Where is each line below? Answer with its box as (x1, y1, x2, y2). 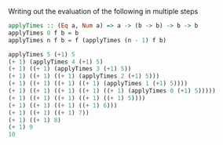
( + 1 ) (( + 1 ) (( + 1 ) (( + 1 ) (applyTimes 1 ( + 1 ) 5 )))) (8, 80, 188, 88)
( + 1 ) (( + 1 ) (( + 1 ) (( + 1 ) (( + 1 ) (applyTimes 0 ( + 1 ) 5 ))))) (8, 87, 216, 95)
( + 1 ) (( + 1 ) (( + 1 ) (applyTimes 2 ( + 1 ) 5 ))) (8, 72, 160, 81)
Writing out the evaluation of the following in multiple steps (8, 7, 199, 16)
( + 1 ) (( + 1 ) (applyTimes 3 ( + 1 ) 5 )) (8, 65, 132, 73)
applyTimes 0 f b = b (8, 29, 79, 37)
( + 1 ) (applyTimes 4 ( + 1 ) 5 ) (8, 58, 104, 66)
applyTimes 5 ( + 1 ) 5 (8, 50, 76, 58)
